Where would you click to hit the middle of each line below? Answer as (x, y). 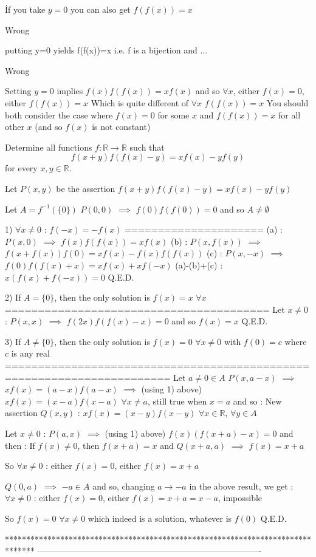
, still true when (177, 401)
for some (173, 114)
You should (287, 102)
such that (147, 147)
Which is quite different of (140, 102)
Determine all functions (49, 147)
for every (21, 168)
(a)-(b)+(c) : (199, 265)
